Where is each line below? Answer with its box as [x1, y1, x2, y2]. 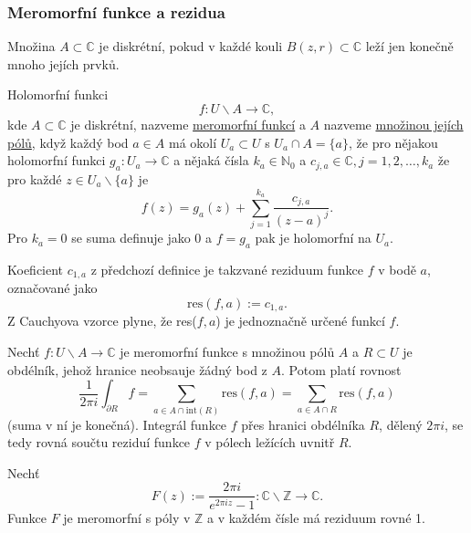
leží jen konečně [365, 37, 454, 56]
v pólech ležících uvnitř [204, 433, 335, 452]
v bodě [378, 259, 416, 278]
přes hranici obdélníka [241, 414, 365, 434]
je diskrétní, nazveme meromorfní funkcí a [70, 115, 306, 133]
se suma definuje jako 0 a [71, 228, 213, 247]
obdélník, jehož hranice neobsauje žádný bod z [7, 360, 267, 379]
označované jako [7, 278, 98, 298]
